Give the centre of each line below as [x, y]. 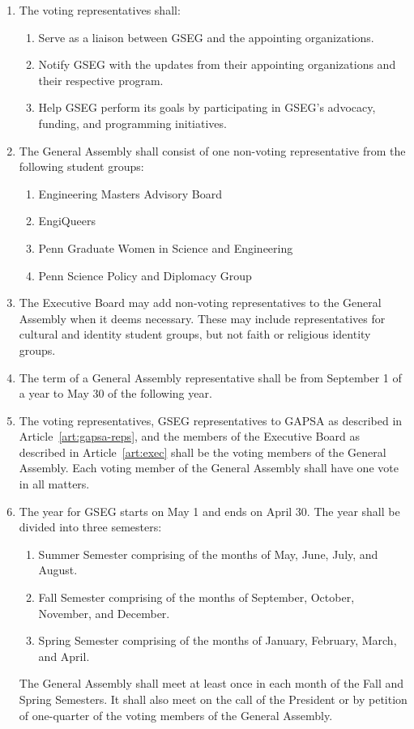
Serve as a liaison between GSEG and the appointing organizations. [206, 37]
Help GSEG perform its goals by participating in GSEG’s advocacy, [207, 107]
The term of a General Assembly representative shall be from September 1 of [210, 377]
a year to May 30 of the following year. [115, 393]
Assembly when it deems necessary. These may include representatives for [202, 318]
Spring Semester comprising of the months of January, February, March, [218, 640]
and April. [64, 656]
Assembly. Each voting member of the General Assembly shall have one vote [209, 468]
